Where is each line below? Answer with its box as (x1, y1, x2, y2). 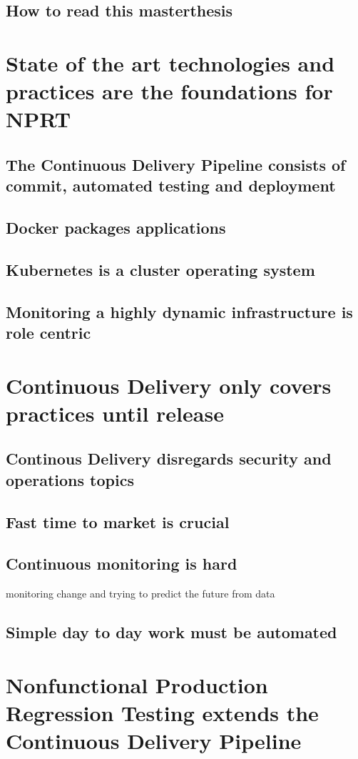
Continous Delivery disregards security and (6, 447, 332, 470)
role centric (6, 322, 91, 344)
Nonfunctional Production (6, 670, 268, 699)
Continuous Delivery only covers (6, 370, 332, 400)
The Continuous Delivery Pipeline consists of (6, 153, 346, 175)
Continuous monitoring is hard (6, 552, 237, 575)
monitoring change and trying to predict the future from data (6, 586, 275, 601)
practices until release (6, 398, 224, 427)
